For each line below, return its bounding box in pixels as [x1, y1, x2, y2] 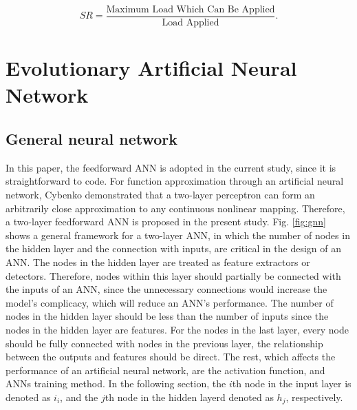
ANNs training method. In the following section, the [6, 376, 226, 391]
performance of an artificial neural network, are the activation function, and [6, 362, 325, 377]
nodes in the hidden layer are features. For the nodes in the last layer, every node [6, 322, 349, 336]
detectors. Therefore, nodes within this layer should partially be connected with [6, 268, 341, 283]
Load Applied [162, 18, 219, 28]
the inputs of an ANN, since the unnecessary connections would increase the [6, 282, 327, 296]
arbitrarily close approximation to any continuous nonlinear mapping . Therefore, [6, 201, 345, 215]
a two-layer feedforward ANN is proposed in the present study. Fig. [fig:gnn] [6, 214, 326, 229]
